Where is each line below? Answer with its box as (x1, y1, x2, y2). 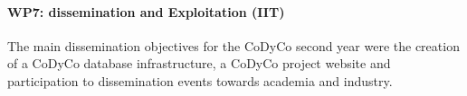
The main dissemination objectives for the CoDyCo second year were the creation (7, 36, 460, 55)
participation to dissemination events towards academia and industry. (7, 71, 393, 90)
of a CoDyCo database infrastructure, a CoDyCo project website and (7, 54, 391, 73)
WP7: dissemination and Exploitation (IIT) (7, 2, 285, 21)
